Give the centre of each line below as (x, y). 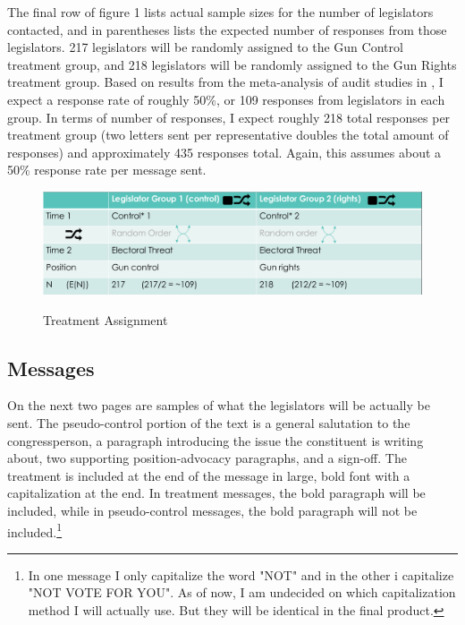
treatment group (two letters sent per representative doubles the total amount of (228, 135)
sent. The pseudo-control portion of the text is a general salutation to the (209, 423)
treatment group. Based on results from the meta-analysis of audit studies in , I (225, 82)
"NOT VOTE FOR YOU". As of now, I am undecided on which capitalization (242, 592)
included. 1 (35, 530)
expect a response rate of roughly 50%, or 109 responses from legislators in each (226, 99)
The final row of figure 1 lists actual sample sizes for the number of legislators (220, 12)
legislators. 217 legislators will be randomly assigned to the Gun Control (205, 47)
